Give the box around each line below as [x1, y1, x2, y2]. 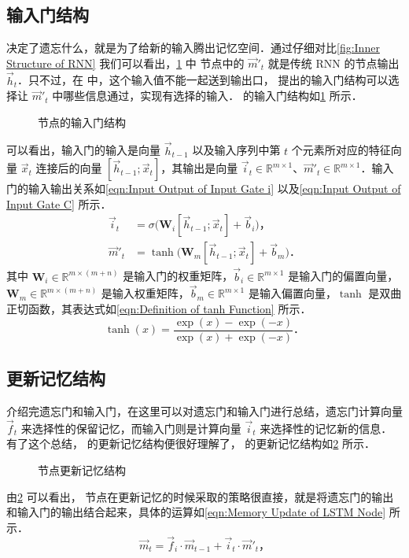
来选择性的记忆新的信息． [260, 419, 392, 436]
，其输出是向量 [160, 160, 238, 176]
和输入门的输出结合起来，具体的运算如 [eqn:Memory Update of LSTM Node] [6, 504, 386, 520]
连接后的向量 [35, 160, 102, 176]
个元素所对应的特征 [291, 142, 391, 158]
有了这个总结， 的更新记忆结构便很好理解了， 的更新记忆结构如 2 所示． [6, 435, 375, 452]
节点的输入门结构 [38, 113, 126, 130]
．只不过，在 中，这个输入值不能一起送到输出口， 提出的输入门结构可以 [17, 72, 389, 88]
